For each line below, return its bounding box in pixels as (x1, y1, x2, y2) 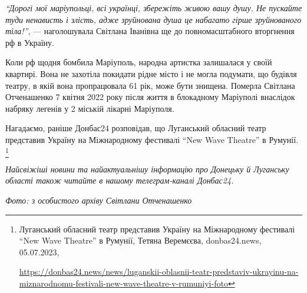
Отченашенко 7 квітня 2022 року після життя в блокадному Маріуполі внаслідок (5, 91, 295, 103)
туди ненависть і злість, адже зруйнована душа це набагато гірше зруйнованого (5, 13, 302, 25)
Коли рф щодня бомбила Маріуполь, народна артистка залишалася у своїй (5, 56, 272, 68)
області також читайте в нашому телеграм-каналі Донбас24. (5, 174, 234, 187)
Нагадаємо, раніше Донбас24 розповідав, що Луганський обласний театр (5, 122, 266, 134)
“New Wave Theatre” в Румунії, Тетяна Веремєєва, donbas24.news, (19, 234, 262, 247)
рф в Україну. (5, 36, 54, 48)
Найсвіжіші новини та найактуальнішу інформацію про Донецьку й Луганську (5, 162, 289, 175)
